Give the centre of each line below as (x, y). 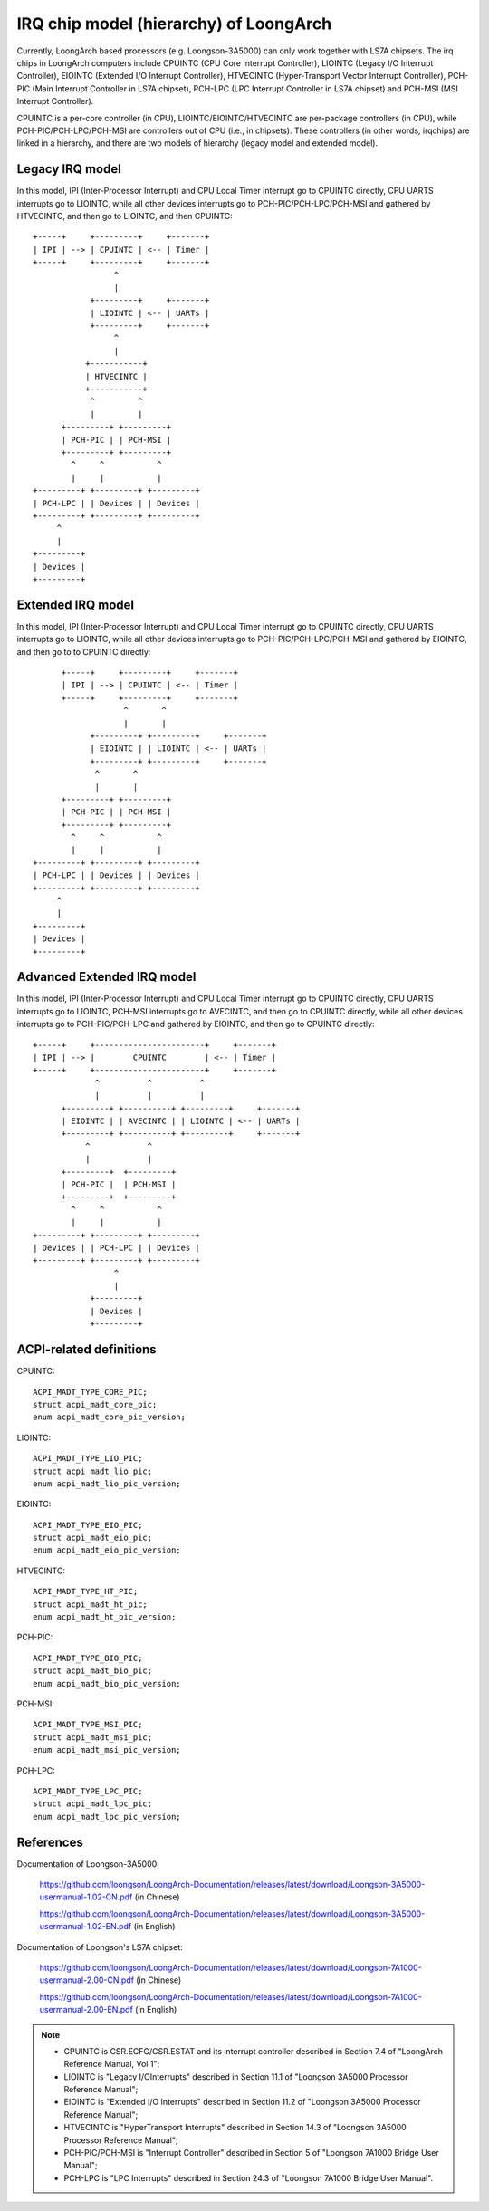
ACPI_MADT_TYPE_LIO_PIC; (88, 1459)
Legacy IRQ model (69, 169)
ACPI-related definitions (87, 1350)
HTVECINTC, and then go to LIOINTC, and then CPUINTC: (125, 216)
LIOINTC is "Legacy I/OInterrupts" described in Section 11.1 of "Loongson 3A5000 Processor (236, 2076)
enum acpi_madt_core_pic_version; (109, 1417)
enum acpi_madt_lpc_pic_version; (107, 1817)
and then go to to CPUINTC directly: (84, 651)
